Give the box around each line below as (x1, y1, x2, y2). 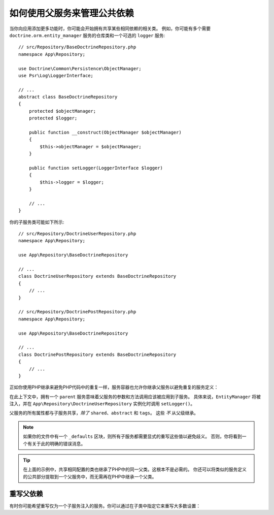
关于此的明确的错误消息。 (31, 440, 86, 446)
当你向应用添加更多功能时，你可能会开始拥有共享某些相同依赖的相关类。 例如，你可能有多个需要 (9, 25, 211, 31)
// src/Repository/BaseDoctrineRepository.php (18, 44, 136, 50)
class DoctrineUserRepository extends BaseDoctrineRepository (18, 273, 177, 279)
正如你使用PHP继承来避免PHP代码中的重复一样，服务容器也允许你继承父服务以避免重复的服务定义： (9, 384, 219, 391)
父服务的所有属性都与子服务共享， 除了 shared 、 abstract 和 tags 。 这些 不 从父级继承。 (9, 410, 199, 416)
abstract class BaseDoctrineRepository (18, 94, 118, 100)
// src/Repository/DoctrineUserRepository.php (18, 231, 136, 237)
